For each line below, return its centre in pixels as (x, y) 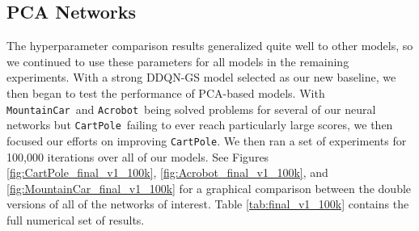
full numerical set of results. (76, 219)
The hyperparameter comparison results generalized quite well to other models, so (210, 46)
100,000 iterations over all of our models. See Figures (138, 156)
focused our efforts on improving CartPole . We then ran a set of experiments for (207, 140)
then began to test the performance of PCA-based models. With (166, 92)
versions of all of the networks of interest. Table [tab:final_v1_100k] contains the (208, 204)
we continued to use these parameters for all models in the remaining (178, 61)
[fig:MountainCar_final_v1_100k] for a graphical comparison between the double (209, 188)
